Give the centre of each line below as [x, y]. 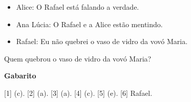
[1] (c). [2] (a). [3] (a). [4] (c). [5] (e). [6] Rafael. [78, 93]
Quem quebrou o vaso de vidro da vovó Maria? [78, 58]
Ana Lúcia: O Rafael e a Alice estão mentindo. [89, 24]
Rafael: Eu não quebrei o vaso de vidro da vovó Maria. [102, 41]
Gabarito [20, 76]
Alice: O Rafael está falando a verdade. [78, 7]
